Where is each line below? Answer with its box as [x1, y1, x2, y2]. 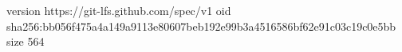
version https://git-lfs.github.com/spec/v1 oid [6, 2, 231, 18]
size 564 [6, 33, 45, 50]
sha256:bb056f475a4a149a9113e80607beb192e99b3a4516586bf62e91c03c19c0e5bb [6, 17, 396, 34]
